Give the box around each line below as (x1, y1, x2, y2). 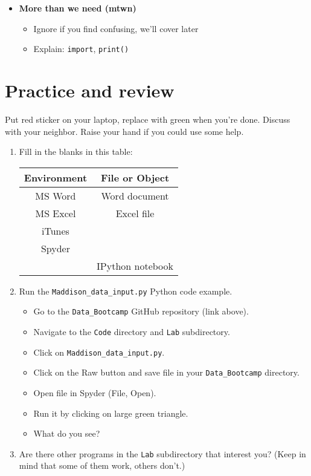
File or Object (100, 170, 170, 184)
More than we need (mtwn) (19, 2, 136, 14)
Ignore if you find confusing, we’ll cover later (33, 22, 199, 34)
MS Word (35, 188, 76, 203)
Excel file (115, 206, 155, 220)
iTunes (41, 223, 69, 238)
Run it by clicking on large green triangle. (33, 406, 188, 419)
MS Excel (35, 206, 76, 220)
